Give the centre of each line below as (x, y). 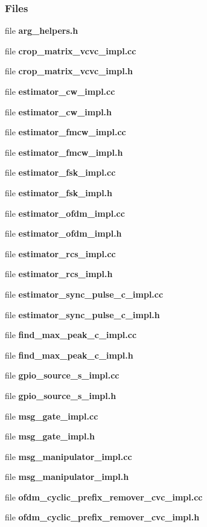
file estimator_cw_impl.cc (60, 91)
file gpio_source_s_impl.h (61, 395)
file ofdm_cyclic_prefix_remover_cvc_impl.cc (104, 497)
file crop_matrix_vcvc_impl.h (69, 71)
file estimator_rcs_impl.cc (60, 253)
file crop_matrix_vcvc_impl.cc (71, 50)
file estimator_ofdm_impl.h (63, 233)
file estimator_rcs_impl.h (59, 274)
